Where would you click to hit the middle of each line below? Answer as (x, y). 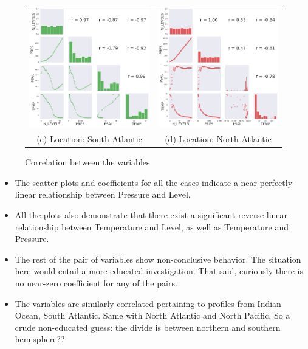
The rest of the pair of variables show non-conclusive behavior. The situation (158, 259)
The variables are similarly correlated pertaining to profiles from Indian (148, 303)
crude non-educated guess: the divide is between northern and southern (148, 327)
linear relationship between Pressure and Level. (103, 194)
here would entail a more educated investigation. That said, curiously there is (159, 271)
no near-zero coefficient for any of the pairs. (96, 283)
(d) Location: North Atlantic (218, 139)
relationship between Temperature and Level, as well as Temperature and (152, 226)
